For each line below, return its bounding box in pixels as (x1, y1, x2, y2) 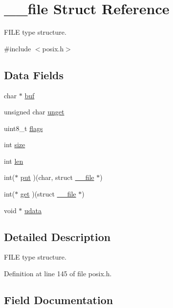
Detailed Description (4, 229, 111, 244)
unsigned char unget (4, 107, 65, 117)
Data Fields (4, 67, 64, 82)
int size (4, 139, 25, 150)
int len (4, 155, 23, 166)
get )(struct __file (20, 189, 76, 199)
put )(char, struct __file (20, 172, 94, 182)
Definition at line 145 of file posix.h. (4, 268, 112, 279)
